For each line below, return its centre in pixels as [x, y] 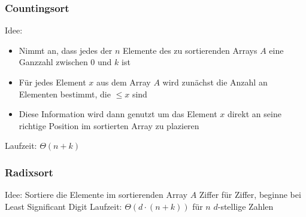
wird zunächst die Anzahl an [215, 82]
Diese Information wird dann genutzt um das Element [118, 114]
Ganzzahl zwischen [53, 62]
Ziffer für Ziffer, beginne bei [250, 195]
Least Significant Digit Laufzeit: [63, 206]
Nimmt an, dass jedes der [66, 50]
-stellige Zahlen [246, 206]
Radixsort [29, 172]
